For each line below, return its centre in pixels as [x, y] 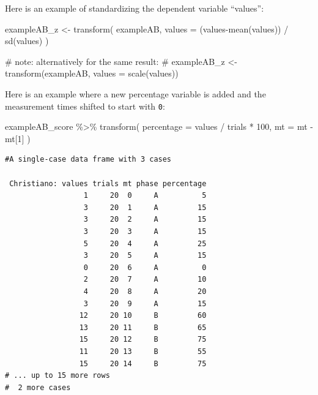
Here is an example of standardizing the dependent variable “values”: [135, 8]
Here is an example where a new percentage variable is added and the [135, 93]
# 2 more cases [38, 387]
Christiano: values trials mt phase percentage [108, 183]
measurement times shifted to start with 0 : [85, 106]
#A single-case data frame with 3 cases [88, 160]
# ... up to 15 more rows [57, 376]
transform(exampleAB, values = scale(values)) [92, 73]
